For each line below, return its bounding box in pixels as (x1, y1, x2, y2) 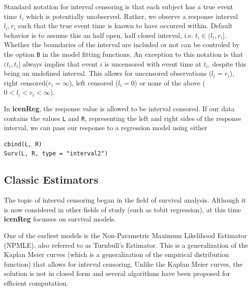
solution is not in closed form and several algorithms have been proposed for (4, 268, 230, 278)
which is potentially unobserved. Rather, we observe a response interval (26, 11, 238, 21)
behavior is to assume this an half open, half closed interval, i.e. (4, 30, 193, 40)
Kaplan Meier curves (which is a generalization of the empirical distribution (4, 249, 229, 259)
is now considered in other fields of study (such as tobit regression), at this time (4, 204, 241, 214)
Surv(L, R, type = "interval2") (4, 150, 108, 157)
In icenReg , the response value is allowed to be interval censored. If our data (4, 103, 235, 113)
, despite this (208, 58, 247, 68)
